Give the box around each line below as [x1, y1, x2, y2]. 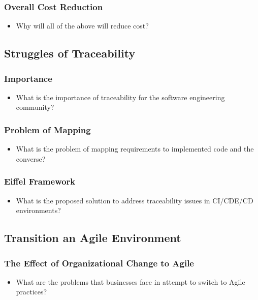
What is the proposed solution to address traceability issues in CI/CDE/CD [16, 195, 253, 205]
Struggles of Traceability [4, 45, 136, 61]
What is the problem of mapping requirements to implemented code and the [16, 143, 254, 154]
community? [16, 102, 54, 112]
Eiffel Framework [4, 175, 76, 188]
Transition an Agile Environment [4, 230, 181, 246]
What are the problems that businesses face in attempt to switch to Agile [16, 276, 245, 287]
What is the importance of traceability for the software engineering [16, 92, 225, 102]
